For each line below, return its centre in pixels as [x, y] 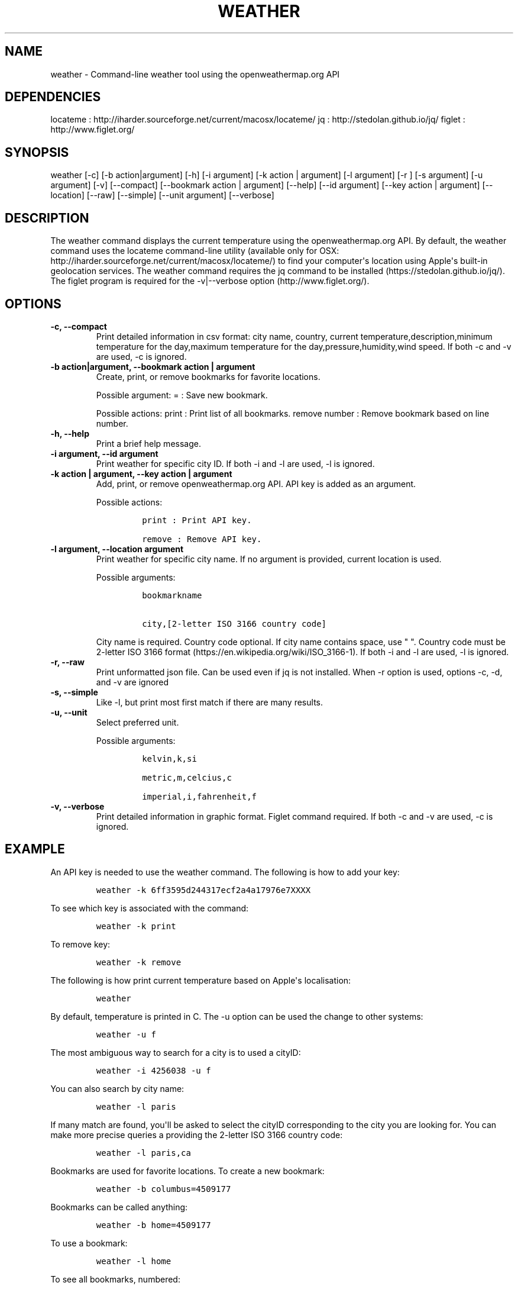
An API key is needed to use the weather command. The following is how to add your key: [225, 872]
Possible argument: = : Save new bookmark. [182, 395]
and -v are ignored [132, 682]
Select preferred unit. [137, 722]
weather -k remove [139, 962]
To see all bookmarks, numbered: [115, 1279]
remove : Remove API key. [202, 539]
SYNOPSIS [37, 152]
